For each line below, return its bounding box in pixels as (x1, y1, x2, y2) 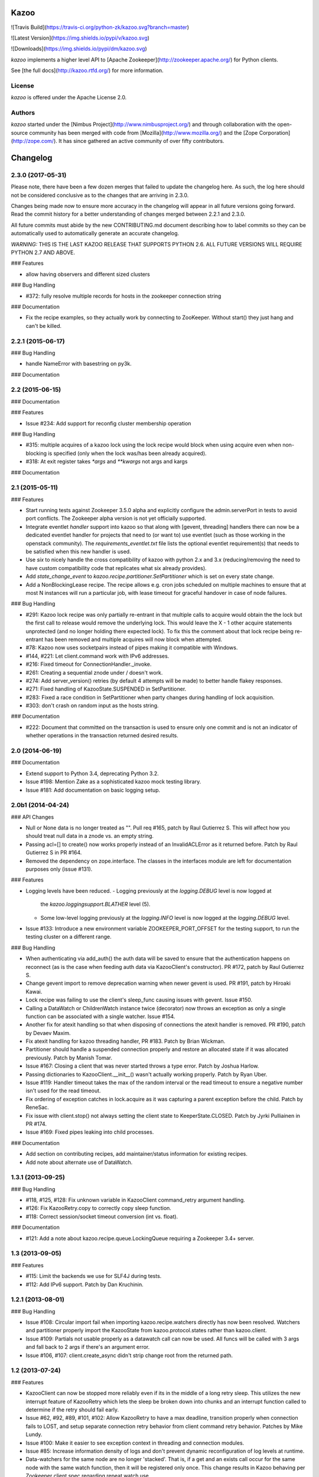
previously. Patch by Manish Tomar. (25, 1054, 112, 1061)
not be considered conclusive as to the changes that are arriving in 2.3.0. (11, 191, 189, 199)
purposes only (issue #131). (25, 866, 93, 873)
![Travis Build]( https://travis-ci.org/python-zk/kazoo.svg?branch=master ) (11, 24, 189, 31)
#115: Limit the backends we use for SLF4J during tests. (25, 1273, 162, 1280)
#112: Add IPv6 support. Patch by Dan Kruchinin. (25, 1281, 144, 1288)
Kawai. (25, 988, 43, 995)
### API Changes (11, 813, 54, 821)
